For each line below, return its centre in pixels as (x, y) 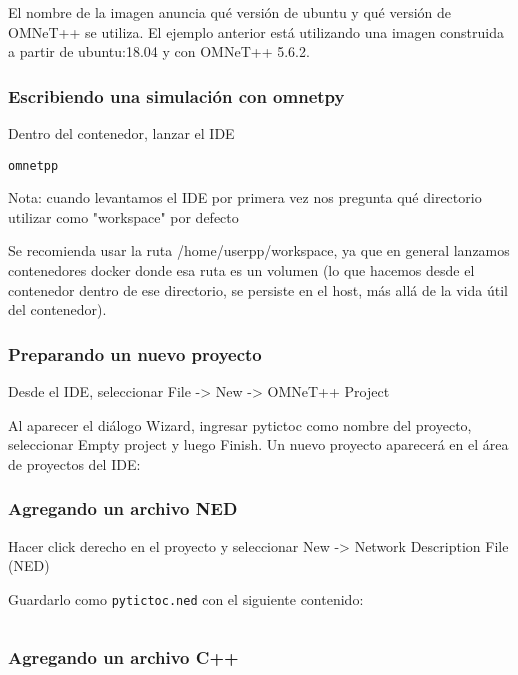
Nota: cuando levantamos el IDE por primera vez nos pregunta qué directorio (245, 197)
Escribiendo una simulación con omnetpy (176, 95)
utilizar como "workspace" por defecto (123, 216)
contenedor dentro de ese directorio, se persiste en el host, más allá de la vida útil (258, 289)
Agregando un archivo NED (123, 508)
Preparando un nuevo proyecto (135, 353)
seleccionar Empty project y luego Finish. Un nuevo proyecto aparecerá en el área (258, 444)
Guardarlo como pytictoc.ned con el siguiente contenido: (186, 598)
